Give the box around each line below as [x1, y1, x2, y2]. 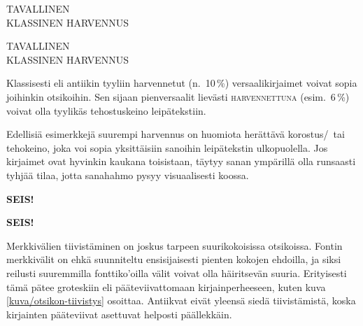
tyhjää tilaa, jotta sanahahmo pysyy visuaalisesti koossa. [6, 167, 249, 182]
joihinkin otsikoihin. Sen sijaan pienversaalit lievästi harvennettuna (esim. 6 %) [6, 89, 350, 104]
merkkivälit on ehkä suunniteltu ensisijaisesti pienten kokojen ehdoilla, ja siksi [6, 252, 341, 267]
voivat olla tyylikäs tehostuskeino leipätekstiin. [6, 103, 206, 118]
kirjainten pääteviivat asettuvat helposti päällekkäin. [6, 306, 232, 321]
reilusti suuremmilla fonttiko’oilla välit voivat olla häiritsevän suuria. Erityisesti [6, 265, 347, 280]
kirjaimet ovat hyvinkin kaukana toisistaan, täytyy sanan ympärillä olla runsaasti [6, 154, 356, 169]
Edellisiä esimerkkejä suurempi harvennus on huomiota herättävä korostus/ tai [6, 127, 345, 141]
